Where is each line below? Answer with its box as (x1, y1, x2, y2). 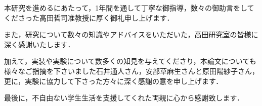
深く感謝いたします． (4, 39, 75, 49)
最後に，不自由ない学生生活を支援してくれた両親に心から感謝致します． (4, 92, 244, 103)
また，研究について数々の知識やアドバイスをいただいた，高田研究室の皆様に (4, 29, 258, 40)
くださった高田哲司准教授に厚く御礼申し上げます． (4, 12, 174, 23)
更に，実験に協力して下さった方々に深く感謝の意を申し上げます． (4, 75, 223, 86)
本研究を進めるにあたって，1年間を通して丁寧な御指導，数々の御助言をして (4, 3, 254, 13)
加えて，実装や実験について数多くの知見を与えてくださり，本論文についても (4, 56, 256, 66)
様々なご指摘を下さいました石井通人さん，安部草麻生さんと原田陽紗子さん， (4, 65, 259, 76)
